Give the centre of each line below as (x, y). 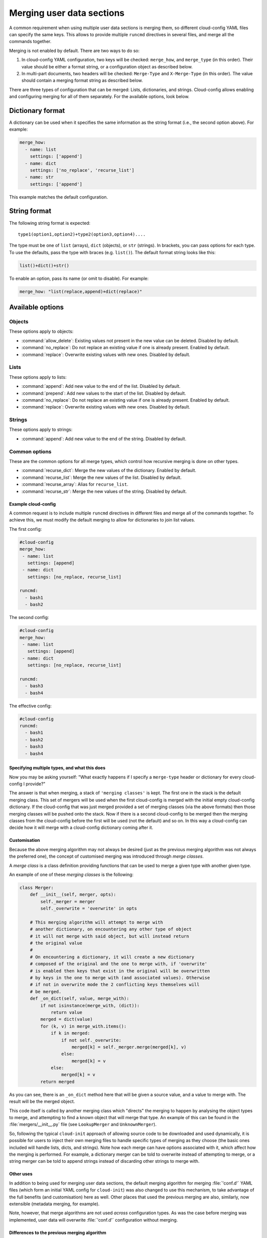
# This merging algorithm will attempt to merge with (96, 922)
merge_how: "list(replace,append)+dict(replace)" (81, 291)
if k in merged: (70, 1033)
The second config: (29, 618)
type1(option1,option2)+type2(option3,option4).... (82, 234)
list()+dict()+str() (44, 265)
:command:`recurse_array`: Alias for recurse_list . (75, 484)
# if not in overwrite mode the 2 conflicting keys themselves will (115, 985)
